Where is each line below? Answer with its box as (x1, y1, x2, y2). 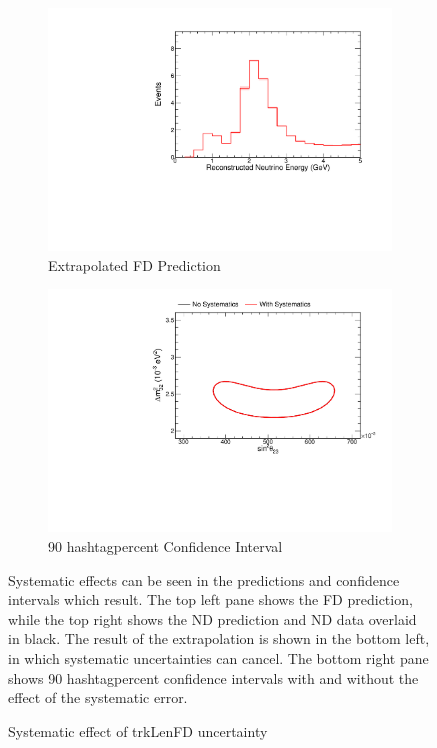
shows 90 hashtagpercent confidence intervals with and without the (8, 667, 419, 688)
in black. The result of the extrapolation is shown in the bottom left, (8, 628, 430, 649)
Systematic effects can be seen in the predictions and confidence (8, 569, 400, 590)
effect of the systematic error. (8, 687, 188, 708)
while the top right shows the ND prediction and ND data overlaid (8, 608, 417, 629)
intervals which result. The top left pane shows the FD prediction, (8, 589, 413, 610)
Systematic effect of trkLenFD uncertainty (8, 720, 268, 741)
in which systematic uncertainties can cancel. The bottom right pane (8, 647, 429, 668)
